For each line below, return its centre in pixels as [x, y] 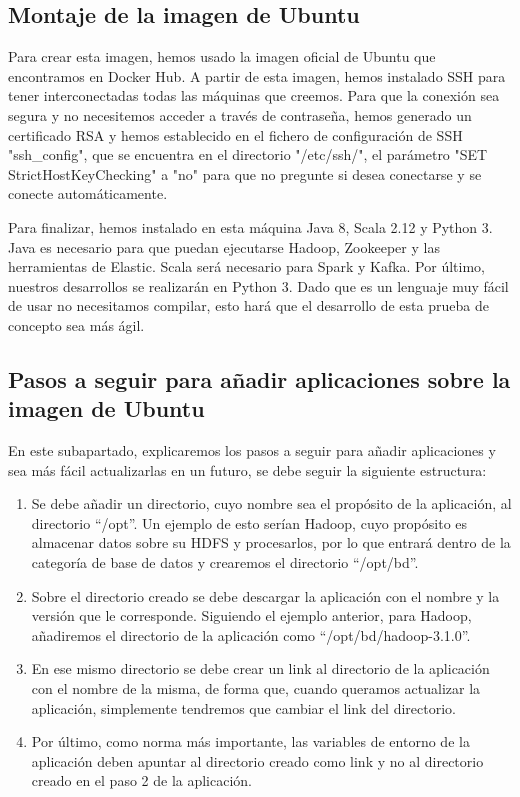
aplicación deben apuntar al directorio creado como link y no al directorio [257, 760]
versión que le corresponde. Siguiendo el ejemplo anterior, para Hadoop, [251, 615]
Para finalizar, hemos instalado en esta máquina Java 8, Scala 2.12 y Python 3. [250, 226]
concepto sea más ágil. [76, 324]
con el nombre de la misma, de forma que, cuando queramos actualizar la [256, 688]
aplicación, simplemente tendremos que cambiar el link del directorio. [243, 707]
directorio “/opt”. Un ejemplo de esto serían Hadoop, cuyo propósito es [249, 522]
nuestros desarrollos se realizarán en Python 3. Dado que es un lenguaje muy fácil [258, 285]
